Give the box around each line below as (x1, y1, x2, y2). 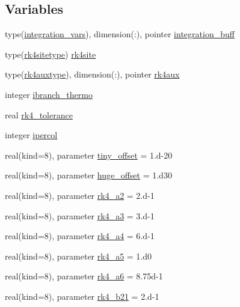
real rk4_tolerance (5, 108, 73, 121)
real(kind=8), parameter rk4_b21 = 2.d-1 (5, 290, 159, 302)
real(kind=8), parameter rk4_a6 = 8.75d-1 (5, 270, 163, 282)
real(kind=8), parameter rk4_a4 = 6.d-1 (5, 229, 155, 242)
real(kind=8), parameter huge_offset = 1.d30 (5, 169, 172, 181)
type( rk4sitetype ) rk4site (5, 47, 96, 60)
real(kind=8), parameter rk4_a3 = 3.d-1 (5, 209, 155, 222)
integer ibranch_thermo (5, 88, 93, 100)
